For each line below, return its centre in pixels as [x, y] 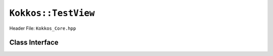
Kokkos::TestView [52, 13]
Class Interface [34, 43]
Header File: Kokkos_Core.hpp [43, 28]
